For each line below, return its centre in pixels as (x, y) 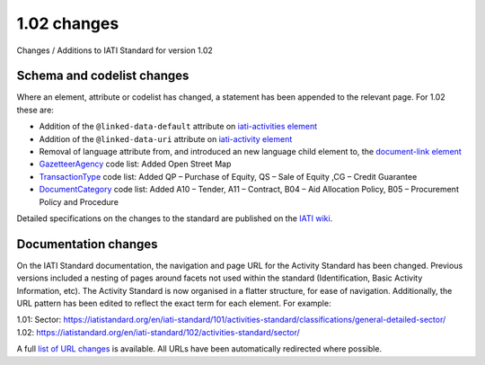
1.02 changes (68, 23)
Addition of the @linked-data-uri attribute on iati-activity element (166, 138)
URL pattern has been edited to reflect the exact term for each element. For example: (174, 303)
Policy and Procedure (79, 201)
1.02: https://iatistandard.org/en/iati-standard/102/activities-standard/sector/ (158, 332)
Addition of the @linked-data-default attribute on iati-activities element (178, 127)
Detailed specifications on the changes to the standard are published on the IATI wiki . (175, 218)
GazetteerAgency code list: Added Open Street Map (135, 164)
